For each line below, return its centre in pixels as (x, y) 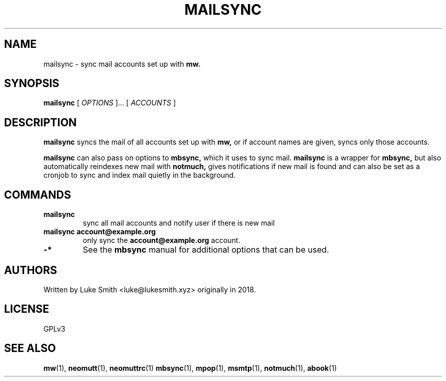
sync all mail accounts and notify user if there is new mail (179, 223)
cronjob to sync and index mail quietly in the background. (140, 175)
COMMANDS (38, 195)
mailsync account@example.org (100, 232)
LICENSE (27, 309)
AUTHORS (31, 270)
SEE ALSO (30, 348)
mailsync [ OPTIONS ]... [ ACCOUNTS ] (110, 103)
